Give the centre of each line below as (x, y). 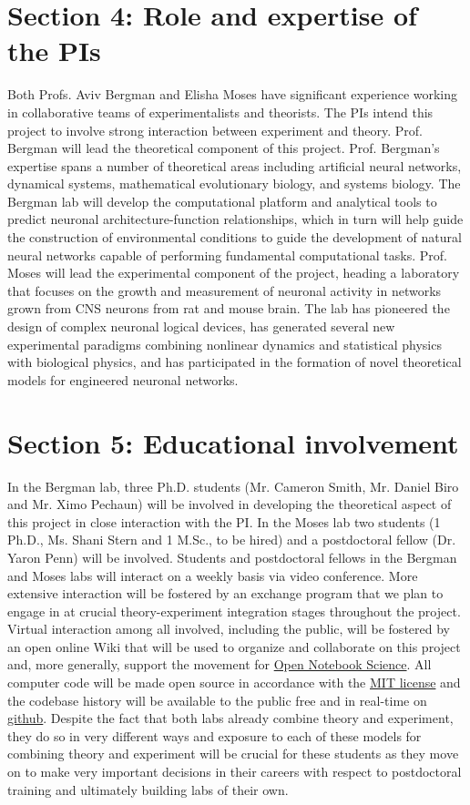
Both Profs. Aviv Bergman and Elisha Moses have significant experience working (233, 94)
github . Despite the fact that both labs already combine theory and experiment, (230, 718)
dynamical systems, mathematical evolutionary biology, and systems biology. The (234, 183)
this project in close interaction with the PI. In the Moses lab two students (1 (224, 521)
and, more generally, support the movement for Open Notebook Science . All (220, 664)
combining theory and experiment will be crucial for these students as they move (233, 754)
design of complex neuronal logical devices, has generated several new (201, 326)
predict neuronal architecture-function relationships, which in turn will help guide (235, 219)
